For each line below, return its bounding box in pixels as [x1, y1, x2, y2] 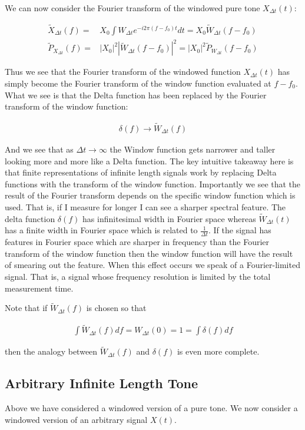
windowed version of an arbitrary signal [5, 413, 148, 425]
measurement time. [5, 282, 74, 294]
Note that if [5, 302, 48, 314]
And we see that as [5, 143, 74, 155]
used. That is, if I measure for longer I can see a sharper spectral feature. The [5, 200, 286, 213]
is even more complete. [177, 345, 260, 358]
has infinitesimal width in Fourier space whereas [82, 212, 256, 224]
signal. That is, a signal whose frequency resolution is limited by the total [5, 270, 271, 282]
